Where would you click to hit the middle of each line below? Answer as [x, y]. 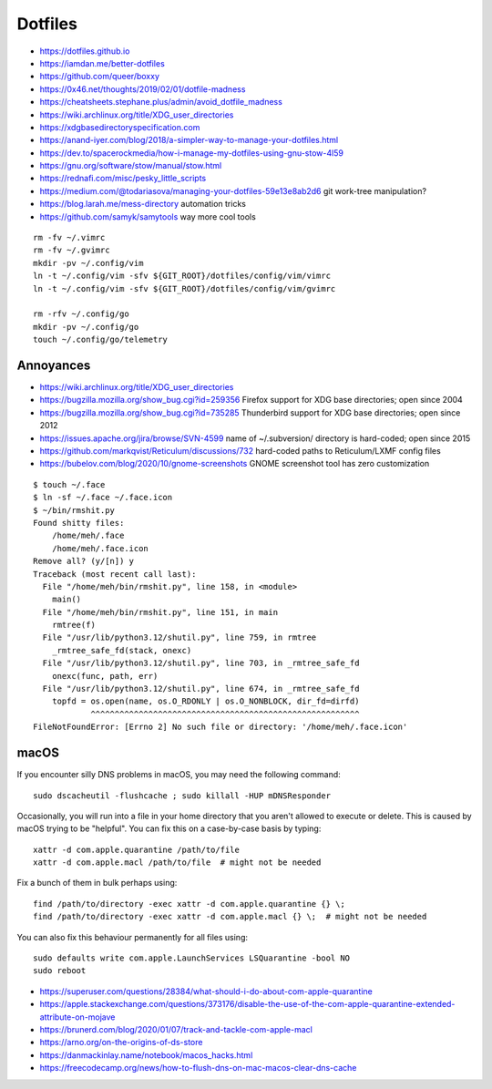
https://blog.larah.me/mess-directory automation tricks [143, 204]
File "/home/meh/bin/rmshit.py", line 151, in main [160, 612]
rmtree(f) [73, 625]
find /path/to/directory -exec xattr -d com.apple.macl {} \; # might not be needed [230, 917]
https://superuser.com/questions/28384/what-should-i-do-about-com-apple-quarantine [206, 991]
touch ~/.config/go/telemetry [101, 340]
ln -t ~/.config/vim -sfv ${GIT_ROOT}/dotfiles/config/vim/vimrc [182, 276]
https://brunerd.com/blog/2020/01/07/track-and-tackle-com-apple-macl [176, 1029]
